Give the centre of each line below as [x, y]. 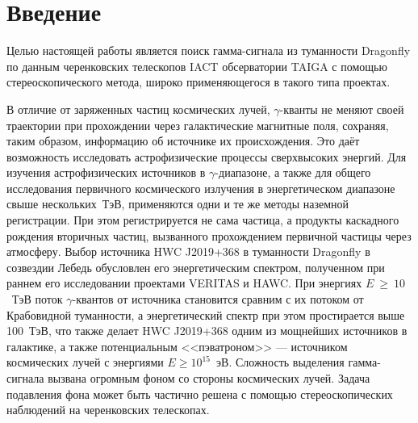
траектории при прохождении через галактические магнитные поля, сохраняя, [198, 125]
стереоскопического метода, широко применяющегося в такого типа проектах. [199, 82]
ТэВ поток [37, 299]
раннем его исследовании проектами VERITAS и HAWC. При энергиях [184, 283]
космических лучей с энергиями [85, 362]
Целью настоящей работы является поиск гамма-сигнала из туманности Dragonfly [209, 50]
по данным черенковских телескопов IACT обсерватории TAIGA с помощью [197, 66]
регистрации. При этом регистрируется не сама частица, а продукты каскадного [203, 220]
